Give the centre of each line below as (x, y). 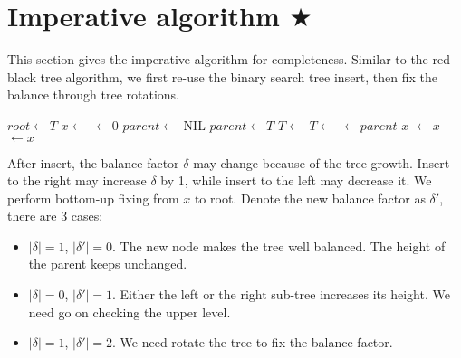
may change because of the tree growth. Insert (322, 162)
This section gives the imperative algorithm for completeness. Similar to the (218, 59)
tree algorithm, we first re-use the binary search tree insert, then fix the (239, 76)
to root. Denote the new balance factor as (310, 198)
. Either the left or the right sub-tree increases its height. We (281, 294)
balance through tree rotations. (93, 94)
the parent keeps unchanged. (108, 264)
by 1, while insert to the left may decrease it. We (296, 180)
